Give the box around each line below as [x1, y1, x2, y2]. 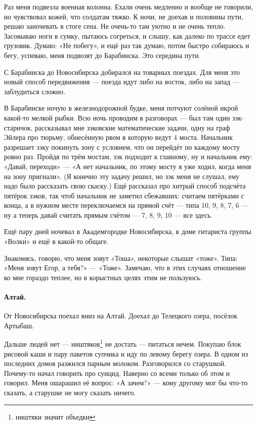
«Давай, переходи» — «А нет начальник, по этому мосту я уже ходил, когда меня [4, 161, 252, 171]
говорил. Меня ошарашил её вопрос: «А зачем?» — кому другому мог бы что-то [4, 377, 248, 388]
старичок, [4, 122, 33, 132]
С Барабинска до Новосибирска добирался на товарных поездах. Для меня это [4, 66, 240, 77]
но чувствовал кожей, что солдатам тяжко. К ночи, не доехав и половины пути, [4, 11, 244, 21]
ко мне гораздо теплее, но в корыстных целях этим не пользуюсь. [4, 272, 202, 282]
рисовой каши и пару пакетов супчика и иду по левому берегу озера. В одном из [4, 348, 248, 359]
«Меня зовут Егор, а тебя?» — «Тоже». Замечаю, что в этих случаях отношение [4, 262, 246, 273]
